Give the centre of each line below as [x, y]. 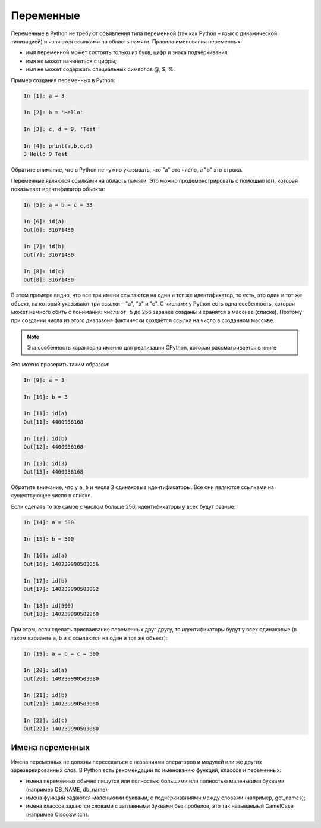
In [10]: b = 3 [45, 397]
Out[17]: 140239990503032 [61, 589]
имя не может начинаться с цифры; [71, 61]
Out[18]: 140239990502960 [61, 614]
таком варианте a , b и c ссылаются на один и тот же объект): [89, 638]
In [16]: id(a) [45, 556]
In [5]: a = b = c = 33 [58, 205]
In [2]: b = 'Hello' [53, 113]
